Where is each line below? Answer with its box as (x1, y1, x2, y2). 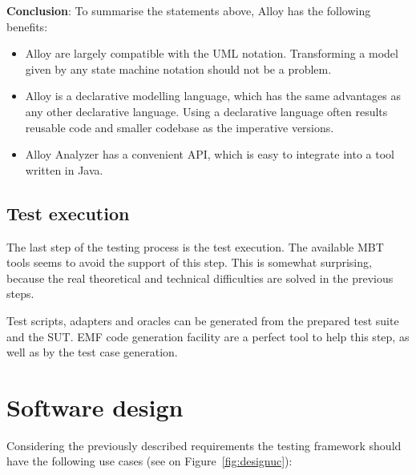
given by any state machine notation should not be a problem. (25, 60, 332, 77)
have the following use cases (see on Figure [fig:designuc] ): (6, 453, 293, 469)
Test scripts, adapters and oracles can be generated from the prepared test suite (6, 312, 399, 328)
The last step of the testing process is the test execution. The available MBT (6, 238, 384, 255)
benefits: (6, 18, 48, 34)
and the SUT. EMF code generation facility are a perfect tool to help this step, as (6, 328, 410, 344)
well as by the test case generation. (6, 344, 178, 360)
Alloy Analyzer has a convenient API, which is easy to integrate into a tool (25, 146, 394, 163)
